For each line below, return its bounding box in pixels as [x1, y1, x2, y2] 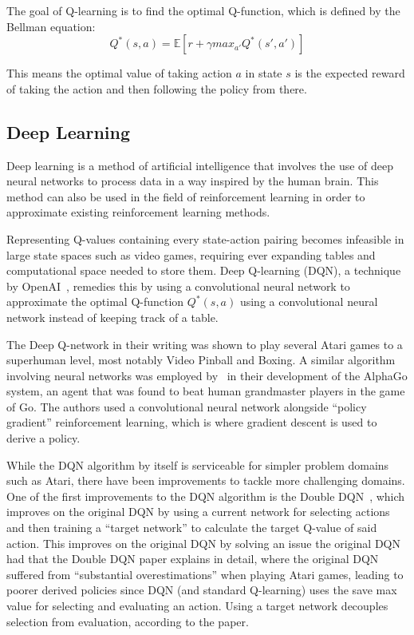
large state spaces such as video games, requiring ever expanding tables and [6, 246, 376, 263]
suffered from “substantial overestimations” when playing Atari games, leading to [6, 566, 404, 582]
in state [245, 65, 282, 81]
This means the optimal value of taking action [6, 65, 232, 81]
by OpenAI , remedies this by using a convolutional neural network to [6, 277, 350, 294]
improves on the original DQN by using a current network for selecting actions [6, 503, 390, 520]
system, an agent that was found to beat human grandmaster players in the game [6, 383, 405, 399]
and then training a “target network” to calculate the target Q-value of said [6, 519, 377, 536]
